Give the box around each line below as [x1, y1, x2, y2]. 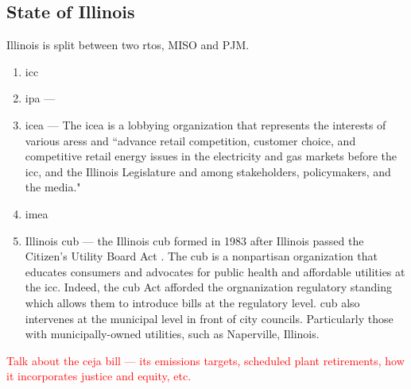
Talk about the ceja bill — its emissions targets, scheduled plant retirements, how [6, 352, 405, 368]
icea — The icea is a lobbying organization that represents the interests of [25, 116, 386, 133]
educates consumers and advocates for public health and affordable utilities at [25, 263, 405, 279]
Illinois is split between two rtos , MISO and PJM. [6, 37, 250, 53]
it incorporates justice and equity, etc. [6, 368, 192, 384]
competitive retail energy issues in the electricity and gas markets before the [25, 148, 397, 164]
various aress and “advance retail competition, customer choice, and [25, 132, 356, 148]
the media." [25, 179, 81, 195]
